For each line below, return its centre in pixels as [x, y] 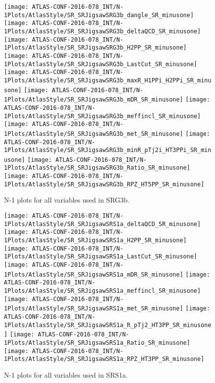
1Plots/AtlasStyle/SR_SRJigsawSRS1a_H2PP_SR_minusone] [95, 240]
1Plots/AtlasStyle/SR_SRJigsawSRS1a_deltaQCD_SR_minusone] [102, 224]
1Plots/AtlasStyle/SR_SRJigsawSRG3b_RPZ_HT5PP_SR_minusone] [104, 184]
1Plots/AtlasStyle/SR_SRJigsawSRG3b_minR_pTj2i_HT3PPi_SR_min [108, 150]
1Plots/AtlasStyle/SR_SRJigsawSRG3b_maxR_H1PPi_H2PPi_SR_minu [108, 80]
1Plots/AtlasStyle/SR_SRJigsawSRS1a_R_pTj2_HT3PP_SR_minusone [108, 325]
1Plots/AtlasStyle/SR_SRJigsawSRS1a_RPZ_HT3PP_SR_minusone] [104, 359]
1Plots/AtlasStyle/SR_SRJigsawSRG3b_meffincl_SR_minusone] [102, 116]
